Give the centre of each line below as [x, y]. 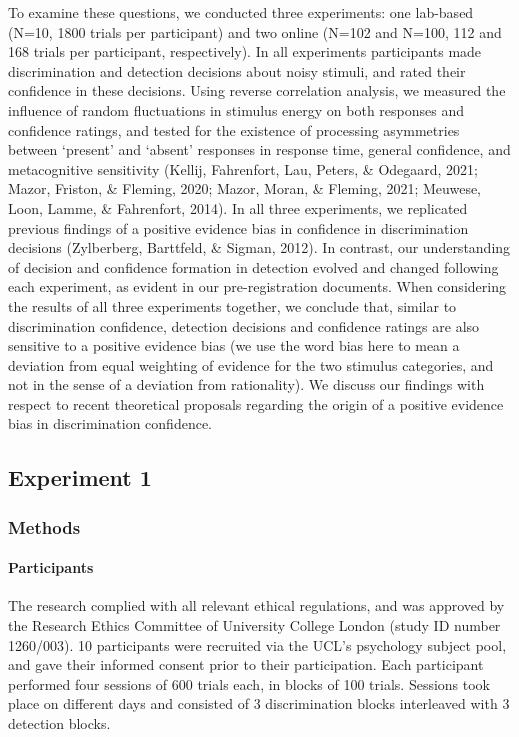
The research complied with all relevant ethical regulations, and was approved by [256, 605]
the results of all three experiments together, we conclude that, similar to [232, 305]
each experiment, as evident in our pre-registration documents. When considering [257, 286]
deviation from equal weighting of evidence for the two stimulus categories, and [251, 364]
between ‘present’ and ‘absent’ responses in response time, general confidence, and [259, 149]
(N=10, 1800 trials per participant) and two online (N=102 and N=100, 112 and [255, 31]
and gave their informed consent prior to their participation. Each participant [246, 664]
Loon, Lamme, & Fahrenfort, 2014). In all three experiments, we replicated [238, 207]
